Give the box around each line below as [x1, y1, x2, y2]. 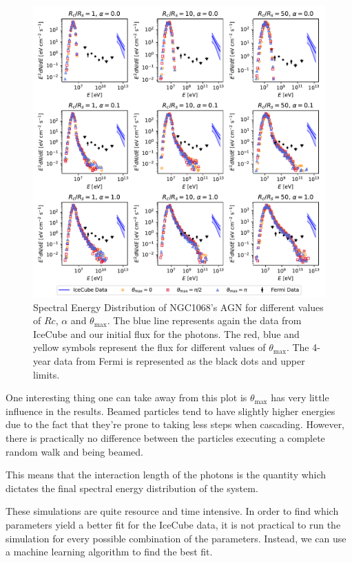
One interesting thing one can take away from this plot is [6, 390, 247, 405]
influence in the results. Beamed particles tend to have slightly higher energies [6, 403, 335, 418]
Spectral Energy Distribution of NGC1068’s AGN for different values [33, 299, 324, 314]
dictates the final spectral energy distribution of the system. [6, 480, 258, 495]
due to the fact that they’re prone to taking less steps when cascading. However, [6, 417, 345, 432]
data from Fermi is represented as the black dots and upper [54, 353, 305, 368]
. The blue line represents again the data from [107, 313, 302, 328]
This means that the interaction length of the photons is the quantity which [6, 467, 327, 482]
